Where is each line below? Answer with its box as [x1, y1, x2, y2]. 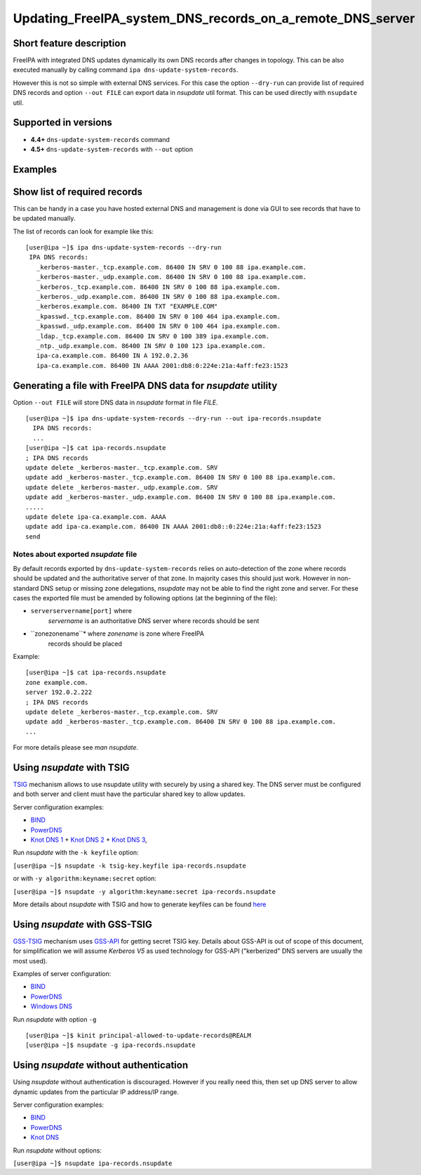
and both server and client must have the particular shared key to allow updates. [13, 790, 246, 798]
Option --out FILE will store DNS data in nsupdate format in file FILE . [13, 398, 218, 406]
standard [13, 584, 39, 592]
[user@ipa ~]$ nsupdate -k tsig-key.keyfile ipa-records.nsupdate [13, 861, 247, 870]
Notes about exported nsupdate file [13, 549, 138, 559]
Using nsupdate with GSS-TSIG [13, 918, 152, 930]
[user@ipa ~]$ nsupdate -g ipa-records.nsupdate [25, 1041, 196, 1049]
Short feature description [13, 37, 126, 49]
